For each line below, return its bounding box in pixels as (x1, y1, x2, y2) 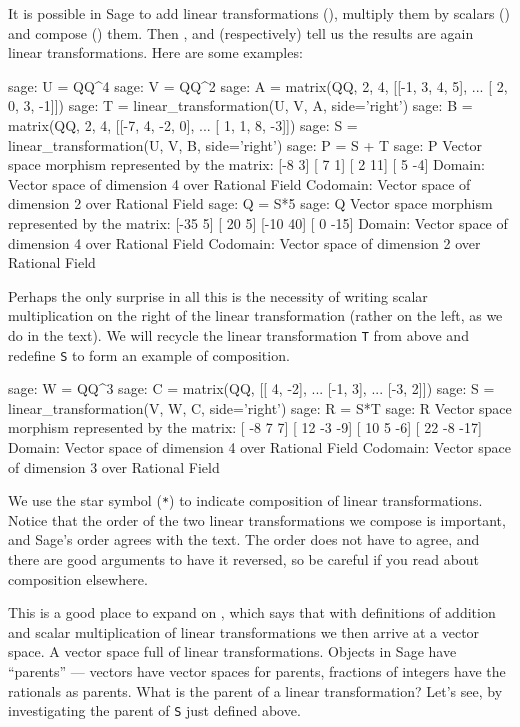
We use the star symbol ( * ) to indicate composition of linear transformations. (8, 490, 483, 511)
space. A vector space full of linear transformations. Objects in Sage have (8, 641, 457, 662)
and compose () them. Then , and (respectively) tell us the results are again (8, 22, 474, 43)
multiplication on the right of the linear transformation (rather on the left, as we (8, 305, 503, 326)
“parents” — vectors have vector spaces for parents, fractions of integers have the (8, 661, 506, 681)
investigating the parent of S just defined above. (8, 700, 301, 721)
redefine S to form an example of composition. (8, 344, 290, 365)
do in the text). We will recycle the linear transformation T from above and (8, 324, 469, 345)
